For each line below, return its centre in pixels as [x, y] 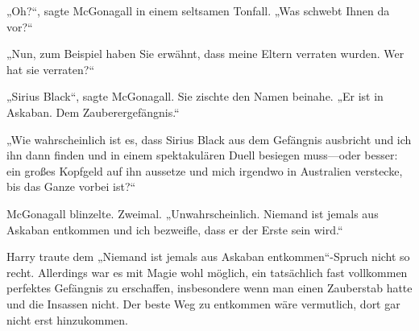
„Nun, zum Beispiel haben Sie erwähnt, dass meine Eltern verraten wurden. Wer [205, 54]
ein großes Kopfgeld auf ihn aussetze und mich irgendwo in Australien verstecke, [205, 170]
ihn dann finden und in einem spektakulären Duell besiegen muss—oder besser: [202, 155]
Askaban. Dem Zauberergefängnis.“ [93, 112]
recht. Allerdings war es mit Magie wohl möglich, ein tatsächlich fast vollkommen [207, 272]
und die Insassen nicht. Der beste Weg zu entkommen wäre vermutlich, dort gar [203, 303]
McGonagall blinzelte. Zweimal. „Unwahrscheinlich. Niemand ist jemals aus [193, 213]
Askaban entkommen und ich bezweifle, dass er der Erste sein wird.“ [175, 229]
